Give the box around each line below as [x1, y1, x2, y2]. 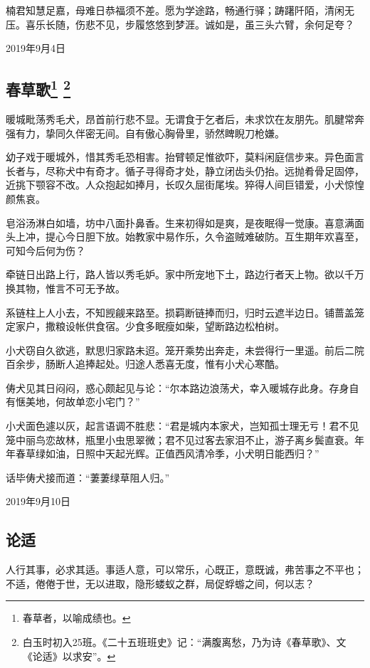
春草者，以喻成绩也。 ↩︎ [22, 610, 131, 625]
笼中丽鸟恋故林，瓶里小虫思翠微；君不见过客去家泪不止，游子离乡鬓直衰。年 [6, 432, 364, 447]
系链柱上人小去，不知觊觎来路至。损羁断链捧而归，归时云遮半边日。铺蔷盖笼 [6, 304, 364, 319]
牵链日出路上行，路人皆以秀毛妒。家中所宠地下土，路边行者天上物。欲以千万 [6, 267, 364, 282]
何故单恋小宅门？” [55, 394, 140, 409]
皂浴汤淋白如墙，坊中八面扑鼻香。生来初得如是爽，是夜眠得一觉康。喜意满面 [6, 215, 364, 230]
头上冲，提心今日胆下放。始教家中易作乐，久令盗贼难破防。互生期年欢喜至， [6, 229, 364, 244]
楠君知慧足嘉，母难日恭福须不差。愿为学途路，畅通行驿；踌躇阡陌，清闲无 [6, 3, 354, 17]
